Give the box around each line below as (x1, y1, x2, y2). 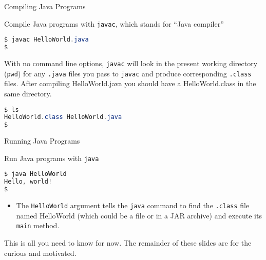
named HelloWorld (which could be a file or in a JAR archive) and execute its (16, 210, 262, 221)
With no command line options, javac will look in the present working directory (4, 58, 258, 68)
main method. (16, 220, 60, 231)
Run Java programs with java (4, 152, 99, 163)
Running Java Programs (4, 135, 80, 146)
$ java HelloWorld (4, 170, 67, 178)
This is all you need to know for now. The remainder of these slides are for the (4, 237, 252, 248)
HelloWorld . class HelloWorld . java (4, 113, 122, 121)
